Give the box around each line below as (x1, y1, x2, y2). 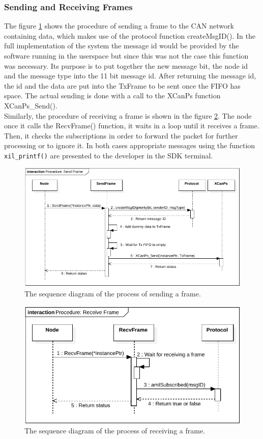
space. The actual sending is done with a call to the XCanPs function (4, 90, 221, 101)
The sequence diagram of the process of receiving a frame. (24, 425, 206, 436)
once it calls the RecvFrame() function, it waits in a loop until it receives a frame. (4, 120, 259, 131)
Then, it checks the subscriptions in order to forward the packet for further (4, 130, 238, 141)
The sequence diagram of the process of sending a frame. (24, 288, 201, 299)
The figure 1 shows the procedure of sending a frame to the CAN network (4, 20, 234, 31)
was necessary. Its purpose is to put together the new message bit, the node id (4, 60, 248, 71)
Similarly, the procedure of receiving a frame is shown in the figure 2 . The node (4, 110, 252, 121)
